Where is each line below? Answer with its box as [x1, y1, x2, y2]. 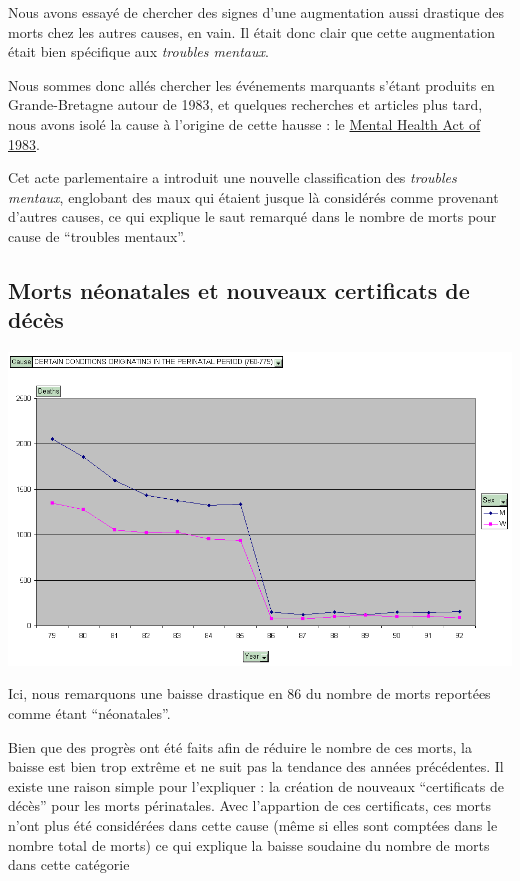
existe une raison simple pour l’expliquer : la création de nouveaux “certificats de [8, 775, 504, 796]
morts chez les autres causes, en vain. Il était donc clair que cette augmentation [8, 21, 495, 42]
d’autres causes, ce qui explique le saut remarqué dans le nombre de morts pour [8, 206, 497, 227]
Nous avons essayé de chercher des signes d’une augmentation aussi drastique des [8, 2, 504, 22]
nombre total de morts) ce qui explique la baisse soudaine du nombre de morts [8, 834, 490, 855]
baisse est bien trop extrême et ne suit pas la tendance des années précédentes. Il [8, 756, 504, 777]
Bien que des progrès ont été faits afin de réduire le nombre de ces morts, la [8, 736, 472, 757]
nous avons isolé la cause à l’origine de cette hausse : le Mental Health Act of [8, 113, 481, 134]
